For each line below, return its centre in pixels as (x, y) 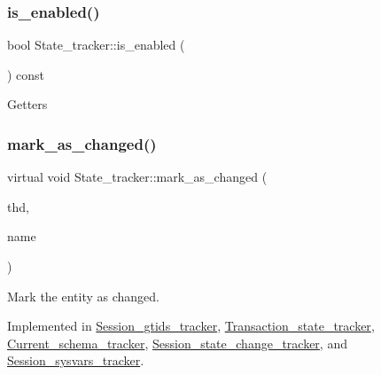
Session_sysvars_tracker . (76, 360)
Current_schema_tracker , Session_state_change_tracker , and (177, 343)
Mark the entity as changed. (84, 296)
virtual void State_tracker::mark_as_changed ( (137, 177)
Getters (27, 104)
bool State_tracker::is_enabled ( (96, 45)
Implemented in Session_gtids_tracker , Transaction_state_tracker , (191, 326)
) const (26, 74)
